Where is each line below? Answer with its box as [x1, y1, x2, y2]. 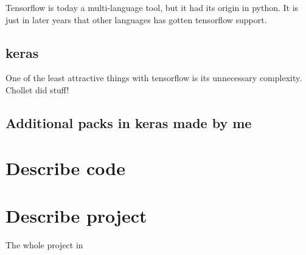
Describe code [5, 155, 125, 180]
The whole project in [5, 238, 83, 251]
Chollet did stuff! [5, 83, 69, 96]
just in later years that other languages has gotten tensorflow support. [5, 13, 267, 26]
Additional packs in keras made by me [5, 113, 252, 132]
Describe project [5, 203, 147, 228]
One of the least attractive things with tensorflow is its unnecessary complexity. [5, 71, 302, 84]
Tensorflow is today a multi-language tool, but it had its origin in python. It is [5, 1, 299, 13]
